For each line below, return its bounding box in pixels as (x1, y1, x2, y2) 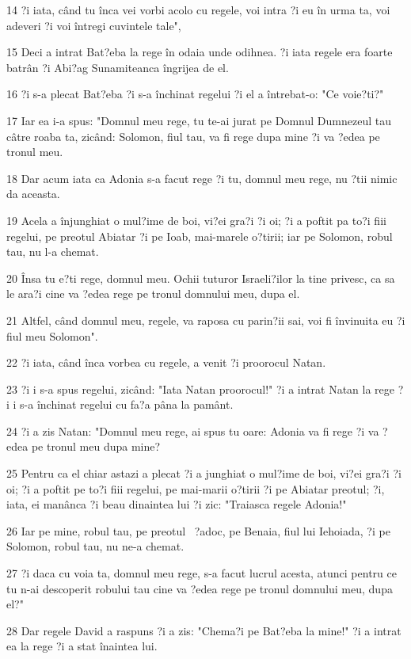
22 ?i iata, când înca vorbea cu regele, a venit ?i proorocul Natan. (6, 354, 326, 371)
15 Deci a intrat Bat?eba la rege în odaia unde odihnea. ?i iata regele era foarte (6, 44, 393, 60)
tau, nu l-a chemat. (6, 243, 99, 260)
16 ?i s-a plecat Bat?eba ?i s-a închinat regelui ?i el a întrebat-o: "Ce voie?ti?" (6, 86, 384, 102)
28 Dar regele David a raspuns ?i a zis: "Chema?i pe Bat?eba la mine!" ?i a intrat (6, 622, 401, 638)
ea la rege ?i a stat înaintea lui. (6, 638, 158, 654)
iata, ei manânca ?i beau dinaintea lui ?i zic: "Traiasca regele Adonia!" (6, 496, 347, 512)
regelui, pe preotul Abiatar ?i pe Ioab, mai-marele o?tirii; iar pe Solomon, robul (6, 227, 393, 244)
